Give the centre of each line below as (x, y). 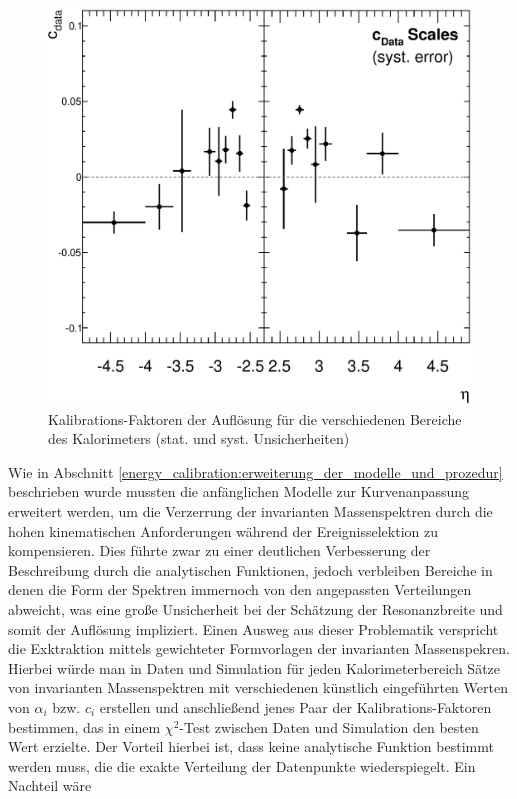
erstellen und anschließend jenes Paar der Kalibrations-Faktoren (295, 706)
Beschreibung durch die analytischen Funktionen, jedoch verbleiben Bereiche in (250, 569)
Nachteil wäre (50, 785)
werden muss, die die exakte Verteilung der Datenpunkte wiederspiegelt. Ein (242, 765)
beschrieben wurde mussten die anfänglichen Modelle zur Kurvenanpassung (239, 491)
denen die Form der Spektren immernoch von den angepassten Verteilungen (240, 589)
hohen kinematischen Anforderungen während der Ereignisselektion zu (223, 530)
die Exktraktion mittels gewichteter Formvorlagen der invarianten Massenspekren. (259, 648)
